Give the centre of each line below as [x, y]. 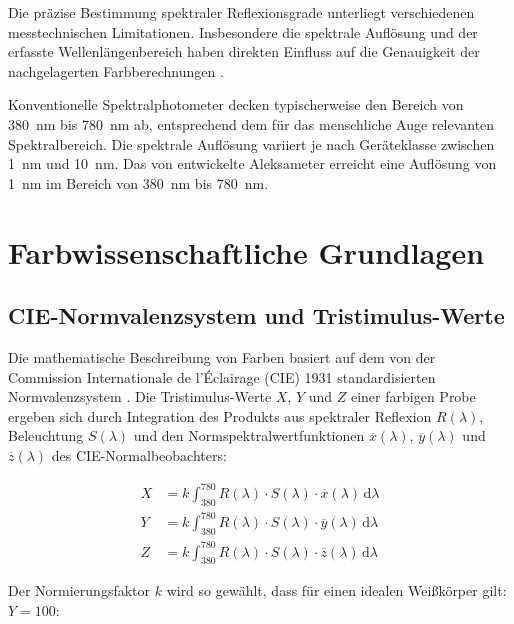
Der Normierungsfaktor [79, 590]
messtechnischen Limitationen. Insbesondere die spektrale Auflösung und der [243, 31]
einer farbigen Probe [413, 396]
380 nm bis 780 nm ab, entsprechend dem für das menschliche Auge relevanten [251, 123]
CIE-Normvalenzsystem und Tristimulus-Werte [256, 315]
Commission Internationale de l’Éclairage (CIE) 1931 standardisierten [222, 376]
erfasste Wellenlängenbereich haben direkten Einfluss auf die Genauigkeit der [244, 51]
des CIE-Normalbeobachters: [139, 454]
